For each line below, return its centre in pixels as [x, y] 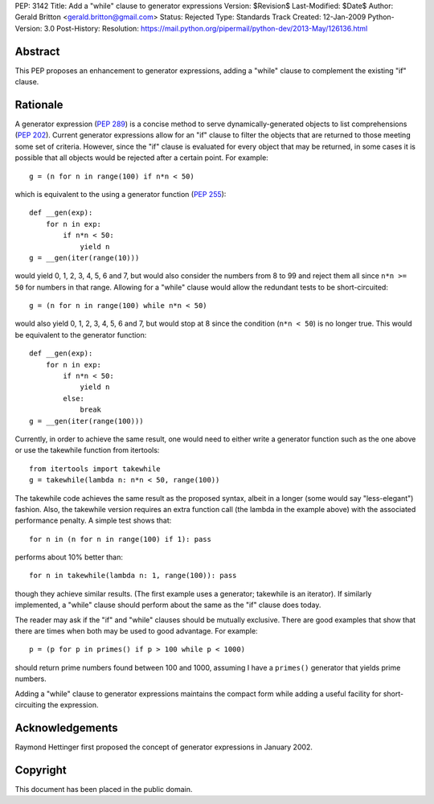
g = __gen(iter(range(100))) [86, 421]
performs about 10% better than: [69, 557]
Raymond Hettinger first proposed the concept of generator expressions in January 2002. [164, 747]
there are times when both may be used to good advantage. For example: [136, 631]
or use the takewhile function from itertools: [87, 450]
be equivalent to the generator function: [81, 334]
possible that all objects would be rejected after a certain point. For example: [141, 158]
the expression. [73, 705]
